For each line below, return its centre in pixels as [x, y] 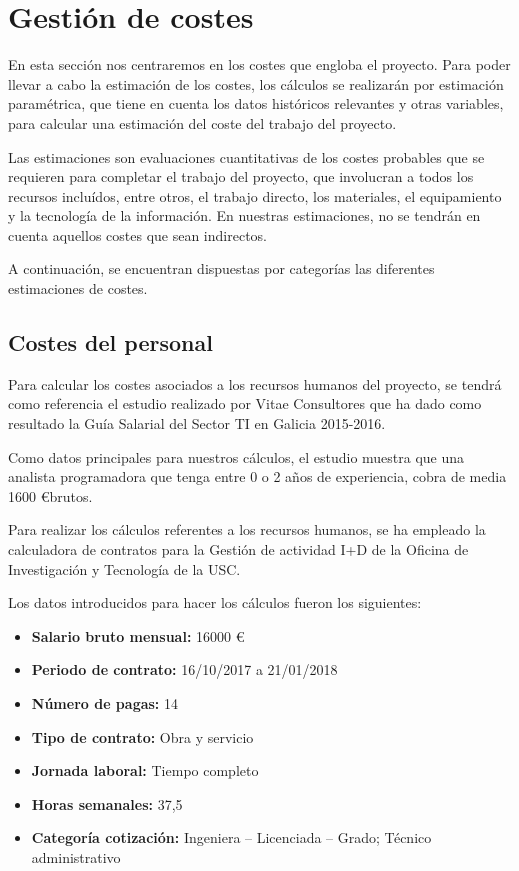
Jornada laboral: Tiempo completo [145, 770]
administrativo [76, 856]
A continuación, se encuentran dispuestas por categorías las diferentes [221, 268]
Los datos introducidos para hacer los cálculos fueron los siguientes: [215, 602]
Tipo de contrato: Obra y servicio [142, 736]
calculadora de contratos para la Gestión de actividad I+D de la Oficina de [238, 549]
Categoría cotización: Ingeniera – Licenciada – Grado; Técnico [231, 837]
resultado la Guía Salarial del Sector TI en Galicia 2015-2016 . [197, 423]
